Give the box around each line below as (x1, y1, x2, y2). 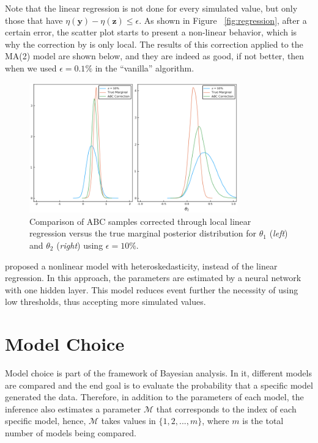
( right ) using (56, 238, 103, 251)
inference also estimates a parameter (5, 402, 141, 415)
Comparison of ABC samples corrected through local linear (29, 214, 251, 227)
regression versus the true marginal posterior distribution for (29, 227, 257, 240)
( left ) (269, 227, 288, 240)
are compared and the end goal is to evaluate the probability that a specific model (5, 378, 313, 391)
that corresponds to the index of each (156, 402, 297, 415)
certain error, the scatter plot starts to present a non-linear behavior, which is (5, 26, 297, 38)
